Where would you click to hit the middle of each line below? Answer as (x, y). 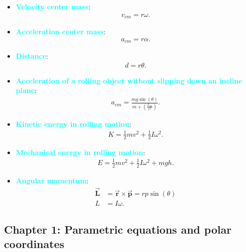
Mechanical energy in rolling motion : (80, 152)
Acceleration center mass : (61, 32)
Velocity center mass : (53, 6)
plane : (26, 90)
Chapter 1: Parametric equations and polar (118, 229)
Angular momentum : (52, 180)
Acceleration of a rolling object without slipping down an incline (129, 80)
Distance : (32, 56)
